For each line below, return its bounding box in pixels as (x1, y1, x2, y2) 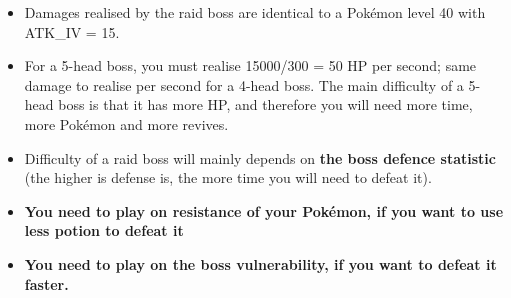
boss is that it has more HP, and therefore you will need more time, (58, 94, 473, 115)
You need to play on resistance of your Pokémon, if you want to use (24, 200, 504, 221)
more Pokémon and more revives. (24, 113, 229, 134)
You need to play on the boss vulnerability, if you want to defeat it (24, 253, 497, 274)
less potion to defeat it (24, 220, 184, 241)
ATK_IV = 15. (24, 21, 120, 42)
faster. (24, 273, 69, 294)
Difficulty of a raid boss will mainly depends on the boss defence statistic (24, 147, 496, 168)
